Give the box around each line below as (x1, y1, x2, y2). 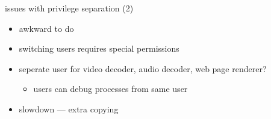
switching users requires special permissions (19, 42, 179, 55)
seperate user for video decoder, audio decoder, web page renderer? (19, 62, 267, 75)
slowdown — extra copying (19, 102, 119, 115)
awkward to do (19, 22, 74, 34)
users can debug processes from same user (33, 82, 188, 95)
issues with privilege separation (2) (5, 2, 134, 14)
